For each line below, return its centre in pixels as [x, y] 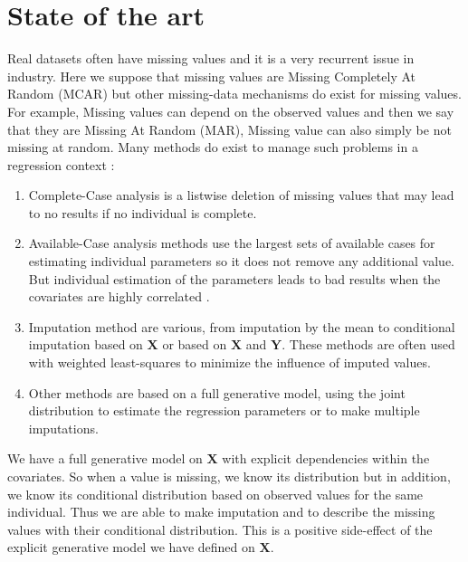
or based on [195, 344]
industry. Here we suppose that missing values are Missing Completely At [212, 76]
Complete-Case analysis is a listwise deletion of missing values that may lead [241, 195]
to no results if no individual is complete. [143, 212]
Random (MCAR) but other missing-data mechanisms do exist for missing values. [234, 94]
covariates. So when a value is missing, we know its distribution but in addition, [229, 476]
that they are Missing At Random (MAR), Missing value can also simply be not [229, 129]
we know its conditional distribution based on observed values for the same [215, 494]
